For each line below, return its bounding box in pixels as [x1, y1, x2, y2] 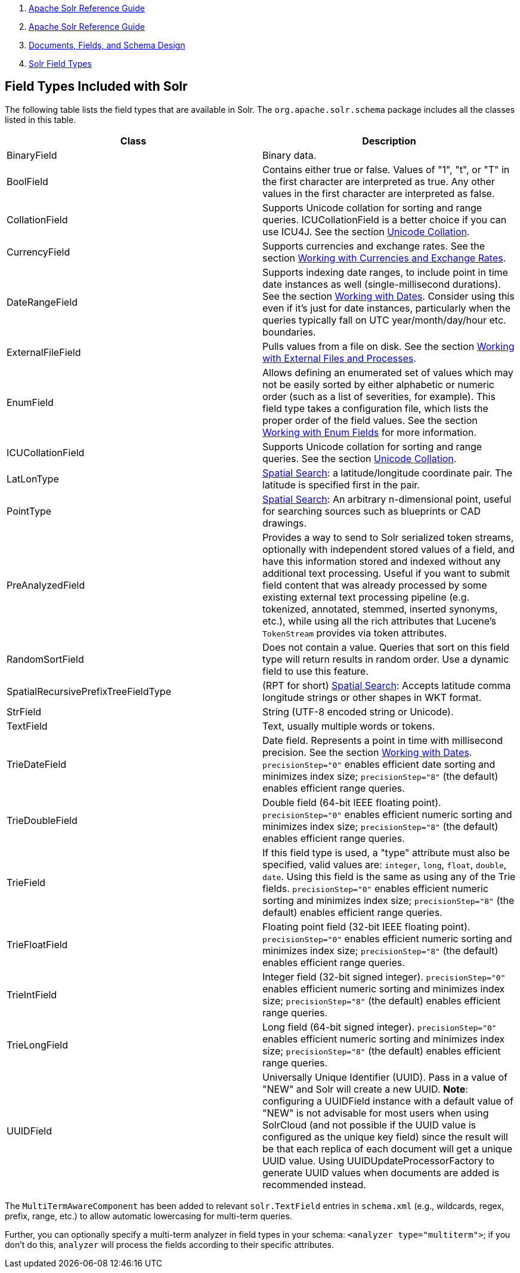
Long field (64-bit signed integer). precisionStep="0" [262, 1020, 497, 1033]
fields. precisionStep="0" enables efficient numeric [262, 882, 489, 894]
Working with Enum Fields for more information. [262, 426, 476, 438]
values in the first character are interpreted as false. [262, 187, 495, 199]
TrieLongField [7, 1038, 69, 1051]
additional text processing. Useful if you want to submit [262, 567, 510, 579]
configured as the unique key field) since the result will [262, 1130, 508, 1143]
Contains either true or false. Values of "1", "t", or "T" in [262, 163, 510, 176]
